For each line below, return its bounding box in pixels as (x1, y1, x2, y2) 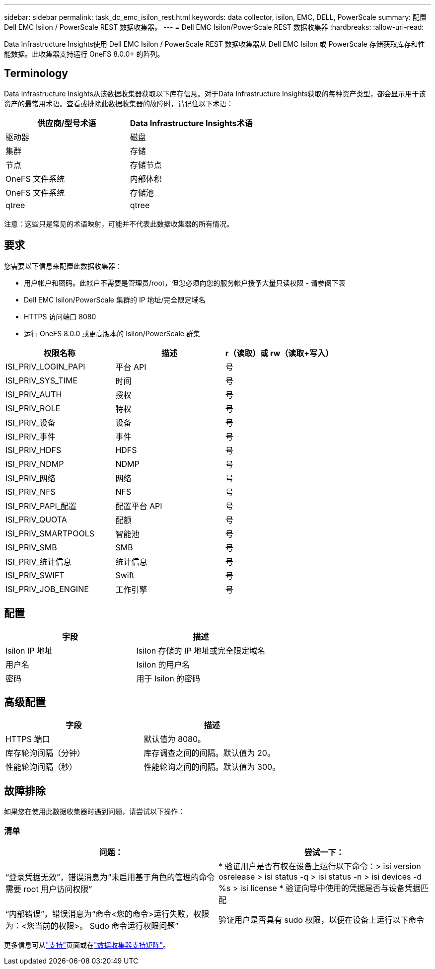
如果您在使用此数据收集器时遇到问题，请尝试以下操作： (4, 807, 185, 816)
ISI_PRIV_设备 (5, 417, 56, 428)
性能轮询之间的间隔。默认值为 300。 (144, 762, 281, 772)
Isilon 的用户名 (136, 659, 190, 670)
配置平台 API (115, 501, 162, 511)
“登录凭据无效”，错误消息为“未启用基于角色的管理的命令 (5, 872, 215, 882)
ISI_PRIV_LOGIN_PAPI (5, 361, 85, 372)
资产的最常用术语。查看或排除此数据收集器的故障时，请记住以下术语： (4, 99, 233, 108)
